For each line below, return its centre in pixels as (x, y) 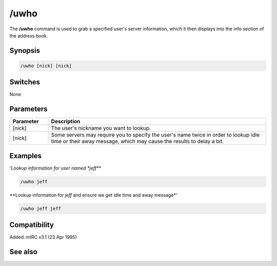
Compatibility (32, 225)
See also (24, 252)
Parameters (28, 109)
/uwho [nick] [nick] (46, 66)
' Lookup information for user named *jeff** (55, 168)
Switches (25, 82)
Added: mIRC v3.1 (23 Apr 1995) (43, 237)
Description (66, 122)
